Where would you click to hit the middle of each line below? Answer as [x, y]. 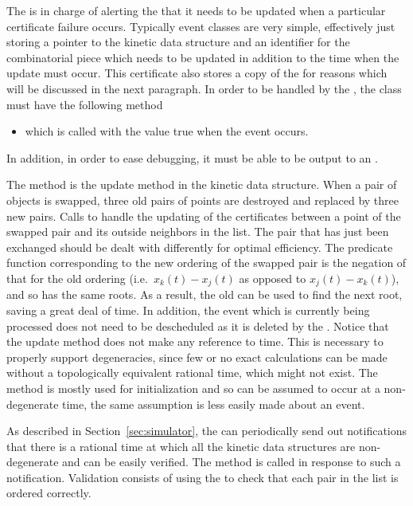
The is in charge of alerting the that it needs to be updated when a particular [196, 10]
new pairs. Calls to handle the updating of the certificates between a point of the [204, 216]
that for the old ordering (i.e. [77, 278]
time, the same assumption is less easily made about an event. [214, 404]
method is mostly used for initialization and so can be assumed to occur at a [193, 388]
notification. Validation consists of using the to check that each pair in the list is [203, 477]
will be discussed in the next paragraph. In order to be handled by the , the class [204, 88]
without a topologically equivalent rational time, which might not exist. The [192, 373]
